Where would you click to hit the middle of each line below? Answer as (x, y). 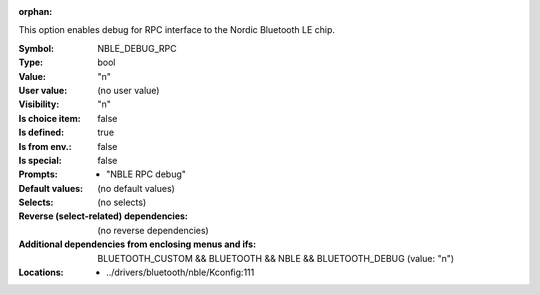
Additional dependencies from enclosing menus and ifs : (137, 244)
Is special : (40, 160)
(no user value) (128, 90)
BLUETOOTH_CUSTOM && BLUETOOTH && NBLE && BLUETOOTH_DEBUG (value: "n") (276, 258)
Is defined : (41, 132)
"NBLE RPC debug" (146, 174)
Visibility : (39, 104)
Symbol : (36, 48)
